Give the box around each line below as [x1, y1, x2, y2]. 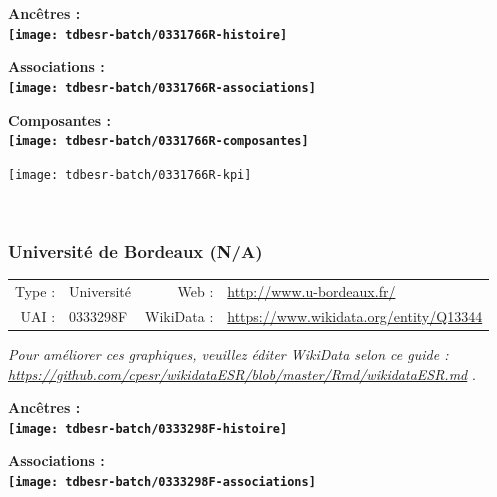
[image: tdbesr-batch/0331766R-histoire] [8, 27, 288, 42]
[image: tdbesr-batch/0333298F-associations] [8, 474, 316, 489]
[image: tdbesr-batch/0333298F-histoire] [8, 421, 288, 436]
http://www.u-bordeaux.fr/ [227, 280, 396, 301]
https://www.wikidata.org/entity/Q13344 [227, 305, 483, 326]
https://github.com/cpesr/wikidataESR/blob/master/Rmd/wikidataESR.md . [8, 363, 476, 384]
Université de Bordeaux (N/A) [8, 238, 263, 263]
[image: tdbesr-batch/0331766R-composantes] [8, 134, 309, 149]
